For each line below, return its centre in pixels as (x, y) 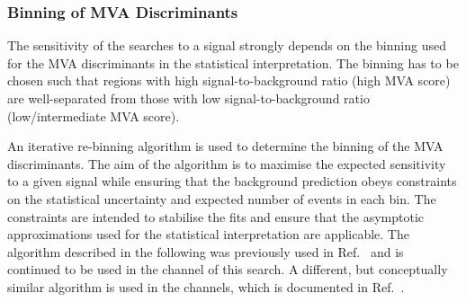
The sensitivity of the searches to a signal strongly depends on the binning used (227, 45)
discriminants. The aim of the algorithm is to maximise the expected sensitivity (227, 163)
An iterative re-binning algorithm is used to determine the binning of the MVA (225, 146)
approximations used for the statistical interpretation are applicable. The (208, 234)
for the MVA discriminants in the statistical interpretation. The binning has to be (233, 62)
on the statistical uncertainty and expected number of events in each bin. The (222, 198)
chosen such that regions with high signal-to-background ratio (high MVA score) (229, 80)
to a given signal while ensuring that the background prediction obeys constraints (232, 181)
